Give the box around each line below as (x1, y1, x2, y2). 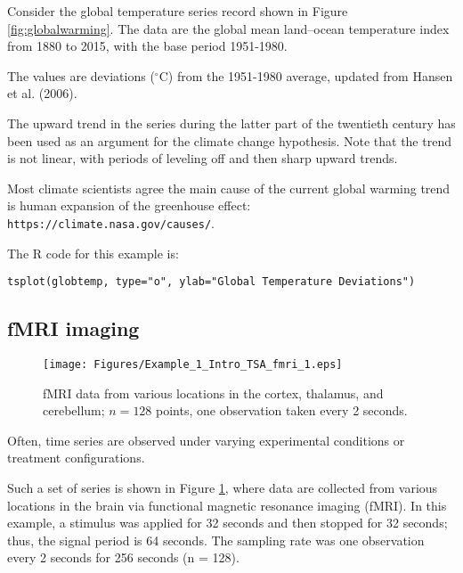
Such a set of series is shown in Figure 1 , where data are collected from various (7, 479, 438, 497)
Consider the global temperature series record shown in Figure (7, 2, 348, 20)
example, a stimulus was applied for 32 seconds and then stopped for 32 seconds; (7, 513, 448, 532)
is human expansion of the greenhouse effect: (7, 196, 251, 215)
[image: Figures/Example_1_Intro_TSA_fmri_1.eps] (43, 358, 343, 372)
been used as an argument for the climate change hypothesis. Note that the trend (7, 131, 451, 150)
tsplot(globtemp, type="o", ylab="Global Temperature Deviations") (7, 275, 416, 289)
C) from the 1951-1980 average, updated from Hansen (158, 66, 453, 85)
